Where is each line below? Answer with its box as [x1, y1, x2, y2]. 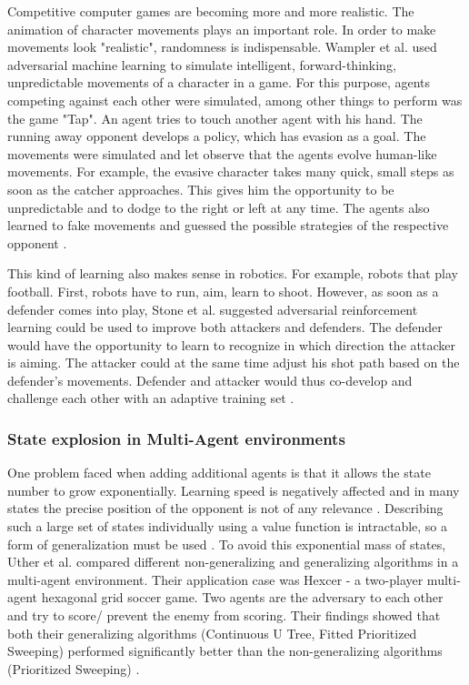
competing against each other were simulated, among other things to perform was [7, 90, 463, 109]
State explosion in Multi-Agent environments [7, 427, 345, 449]
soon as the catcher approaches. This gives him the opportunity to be [7, 179, 394, 198]
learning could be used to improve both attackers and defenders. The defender [7, 317, 443, 337]
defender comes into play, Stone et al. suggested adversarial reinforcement [7, 299, 418, 318]
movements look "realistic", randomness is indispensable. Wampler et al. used [7, 37, 437, 56]
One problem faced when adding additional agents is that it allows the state [7, 463, 431, 482]
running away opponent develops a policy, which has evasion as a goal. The [7, 126, 426, 146]
